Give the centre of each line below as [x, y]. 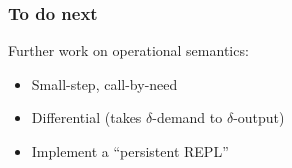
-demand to [187, 117]
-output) [259, 117]
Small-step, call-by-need [104, 83]
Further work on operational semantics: [128, 50]
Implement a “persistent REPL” [130, 151]
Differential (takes [86, 117]
